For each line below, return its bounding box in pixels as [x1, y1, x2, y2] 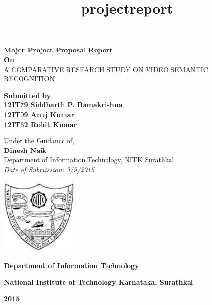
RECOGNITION [4, 74, 55, 84]
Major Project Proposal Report [4, 45, 113, 55]
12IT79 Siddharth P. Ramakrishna [4, 100, 123, 110]
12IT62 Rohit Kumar [4, 119, 77, 129]
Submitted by [4, 90, 51, 100]
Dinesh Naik [4, 145, 47, 155]
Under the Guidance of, [4, 135, 75, 146]
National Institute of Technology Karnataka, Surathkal [4, 277, 193, 287]
